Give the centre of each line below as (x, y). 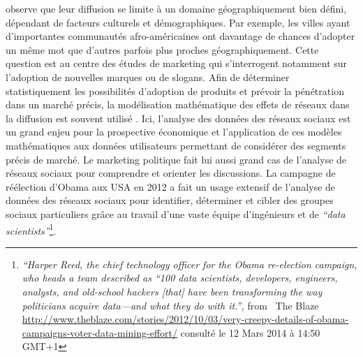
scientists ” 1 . (31, 229)
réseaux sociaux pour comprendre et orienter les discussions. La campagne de (171, 173)
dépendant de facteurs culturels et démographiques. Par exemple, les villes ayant (178, 22)
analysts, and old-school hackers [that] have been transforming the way (172, 291)
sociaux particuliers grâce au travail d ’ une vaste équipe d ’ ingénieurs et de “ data (176, 213)
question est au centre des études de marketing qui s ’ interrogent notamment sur (177, 63)
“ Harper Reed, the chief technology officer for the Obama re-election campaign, (190, 264)
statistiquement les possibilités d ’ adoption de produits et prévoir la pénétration (175, 90)
